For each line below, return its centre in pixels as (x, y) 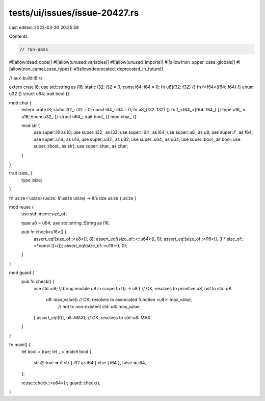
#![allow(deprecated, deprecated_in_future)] (119, 69)
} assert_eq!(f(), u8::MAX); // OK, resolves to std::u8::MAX (92, 318)
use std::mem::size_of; (44, 214)
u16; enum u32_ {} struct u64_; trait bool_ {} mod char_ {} (79, 116)
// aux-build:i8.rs (26, 78)
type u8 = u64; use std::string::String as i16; (66, 223)
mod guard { (22, 273)
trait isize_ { (21, 173)
